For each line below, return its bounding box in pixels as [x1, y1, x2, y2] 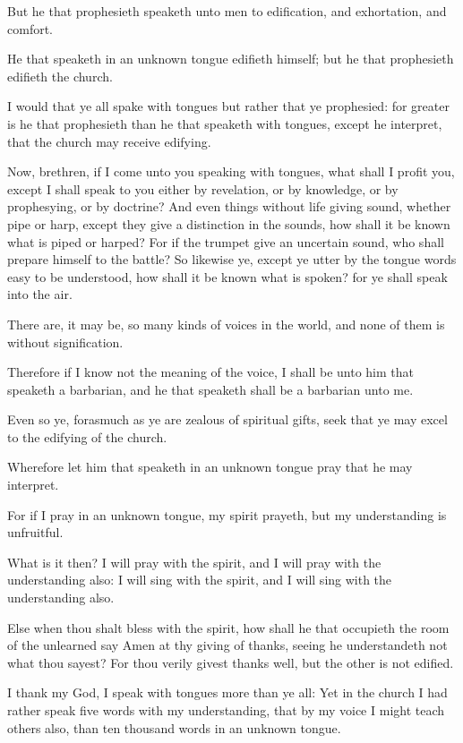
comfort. [7, 19, 53, 38]
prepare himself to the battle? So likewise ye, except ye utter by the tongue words [7, 250, 457, 269]
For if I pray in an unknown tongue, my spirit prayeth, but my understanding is [7, 505, 447, 524]
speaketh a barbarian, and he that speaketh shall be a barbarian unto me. [7, 380, 414, 398]
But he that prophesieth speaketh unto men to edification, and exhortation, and [7, 2, 447, 20]
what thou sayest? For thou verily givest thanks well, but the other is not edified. [7, 653, 454, 671]
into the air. [7, 285, 73, 303]
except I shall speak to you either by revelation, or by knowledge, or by [7, 179, 399, 198]
